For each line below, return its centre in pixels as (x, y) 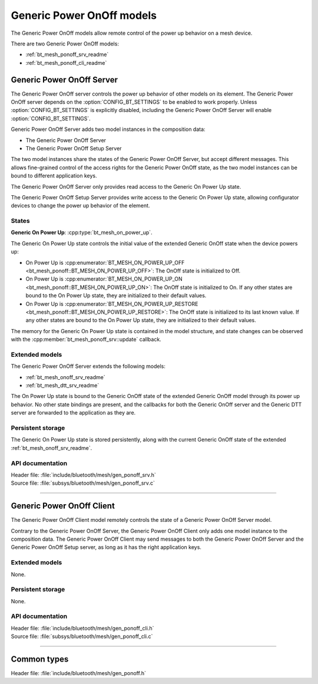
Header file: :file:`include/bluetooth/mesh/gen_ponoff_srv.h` (83, 475)
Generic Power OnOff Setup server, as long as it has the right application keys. (106, 547)
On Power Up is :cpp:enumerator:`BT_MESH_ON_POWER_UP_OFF (105, 262)
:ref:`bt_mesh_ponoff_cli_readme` (66, 63)
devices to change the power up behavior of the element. (80, 206)
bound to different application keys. (54, 176)
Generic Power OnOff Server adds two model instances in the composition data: (108, 129)
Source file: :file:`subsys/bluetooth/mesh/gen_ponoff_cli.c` (82, 636)
